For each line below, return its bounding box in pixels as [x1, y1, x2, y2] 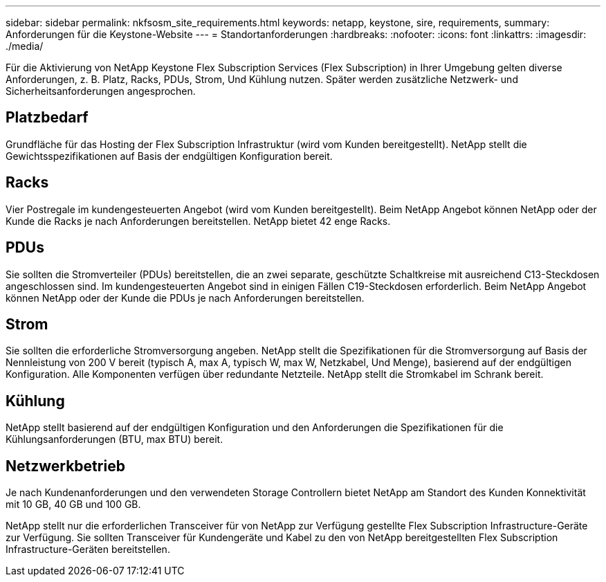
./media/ [6, 40, 44, 52]
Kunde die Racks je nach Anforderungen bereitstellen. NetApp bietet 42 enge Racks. [6, 215, 391, 227]
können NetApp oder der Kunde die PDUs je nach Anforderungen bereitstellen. [6, 291, 365, 304]
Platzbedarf [6, 109, 89, 127]
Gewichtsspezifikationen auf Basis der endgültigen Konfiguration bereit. [6, 149, 333, 162]
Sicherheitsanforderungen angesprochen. [6, 85, 196, 97]
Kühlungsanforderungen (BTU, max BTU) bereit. [6, 433, 223, 446]
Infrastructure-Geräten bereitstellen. [6, 543, 170, 556]
